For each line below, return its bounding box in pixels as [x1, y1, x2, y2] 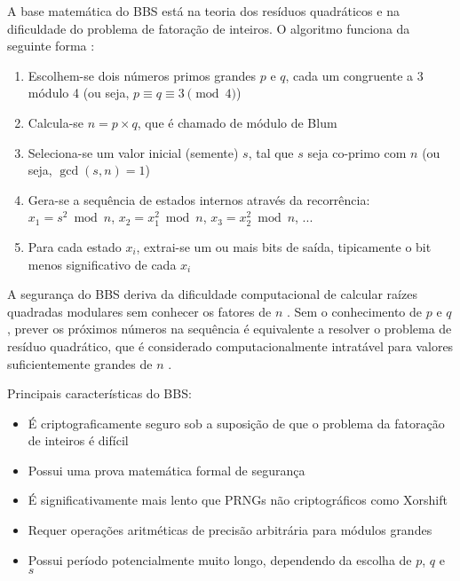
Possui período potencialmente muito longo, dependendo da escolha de [28, 550, 412, 569]
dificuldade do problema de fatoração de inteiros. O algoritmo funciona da [7, 19, 410, 37]
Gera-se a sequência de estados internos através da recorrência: [28, 190, 370, 208]
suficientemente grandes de [7, 354, 153, 373]
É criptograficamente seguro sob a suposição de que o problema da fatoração [28, 413, 445, 432]
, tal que [248, 143, 294, 161]
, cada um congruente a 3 [285, 66, 424, 84]
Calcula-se [28, 113, 84, 131]
